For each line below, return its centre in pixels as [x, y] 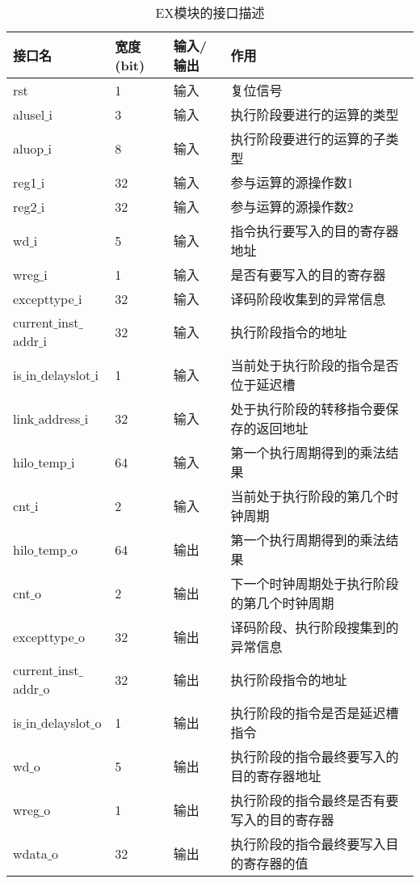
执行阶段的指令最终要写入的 [315, 756]
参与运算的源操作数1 [292, 182]
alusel [29, 114]
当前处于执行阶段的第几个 [308, 496]
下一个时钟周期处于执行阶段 [315, 583]
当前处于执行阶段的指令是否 [315, 365]
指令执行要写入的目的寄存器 [315, 231]
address [59, 418]
